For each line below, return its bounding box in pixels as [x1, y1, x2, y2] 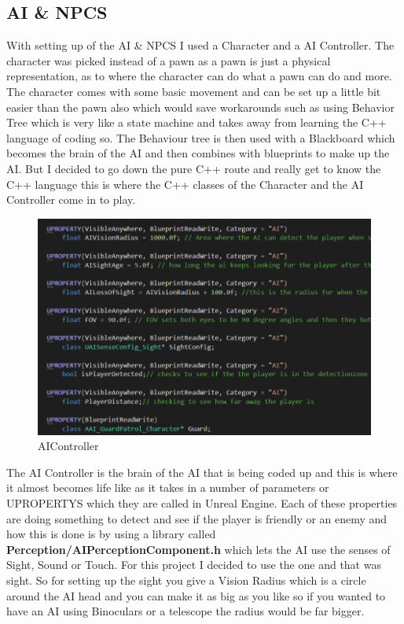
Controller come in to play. [6, 191, 136, 208]
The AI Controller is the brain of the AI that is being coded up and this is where [6, 463, 398, 480]
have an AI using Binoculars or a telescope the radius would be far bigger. [6, 603, 365, 619]
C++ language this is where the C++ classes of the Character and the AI [6, 175, 364, 192]
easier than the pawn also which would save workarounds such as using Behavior [6, 98, 395, 115]
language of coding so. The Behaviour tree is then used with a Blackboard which [6, 129, 395, 146]
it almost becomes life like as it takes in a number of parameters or [6, 479, 329, 496]
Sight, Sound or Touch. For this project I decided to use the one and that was [6, 556, 381, 573]
